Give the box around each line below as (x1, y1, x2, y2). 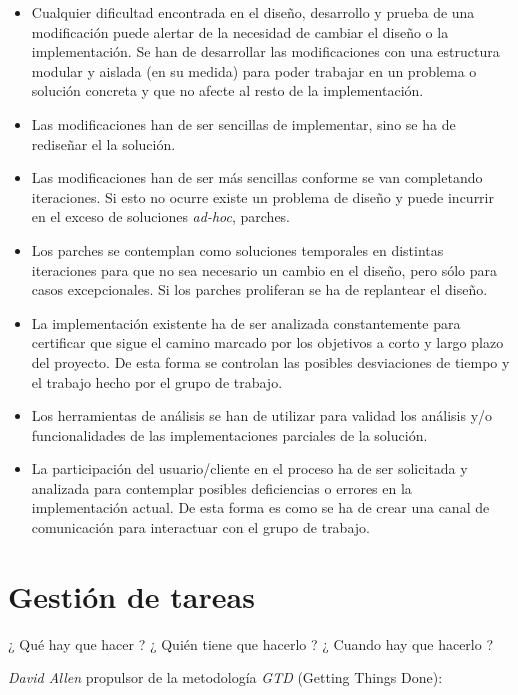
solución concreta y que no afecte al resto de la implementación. (31, 80, 424, 101)
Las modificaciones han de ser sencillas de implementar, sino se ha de (31, 113, 456, 134)
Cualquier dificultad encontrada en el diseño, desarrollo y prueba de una (31, 2, 475, 22)
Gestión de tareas (8, 575, 255, 616)
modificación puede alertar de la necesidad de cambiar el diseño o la (31, 21, 449, 42)
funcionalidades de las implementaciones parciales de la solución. (31, 424, 428, 445)
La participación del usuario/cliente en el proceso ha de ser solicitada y (31, 458, 468, 479)
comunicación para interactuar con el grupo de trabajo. (31, 517, 370, 538)
